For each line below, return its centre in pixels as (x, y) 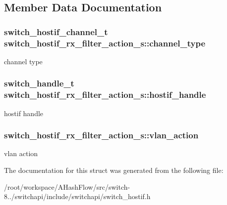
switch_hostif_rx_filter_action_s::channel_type (105, 43)
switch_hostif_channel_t (56, 31)
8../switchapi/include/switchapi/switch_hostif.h (77, 196)
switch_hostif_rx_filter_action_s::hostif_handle (105, 95)
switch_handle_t (39, 83)
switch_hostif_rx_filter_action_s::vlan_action (101, 135)
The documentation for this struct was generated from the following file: (114, 170)
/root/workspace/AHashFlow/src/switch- (67, 186)
